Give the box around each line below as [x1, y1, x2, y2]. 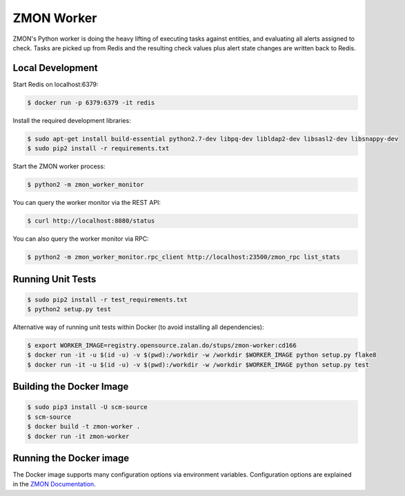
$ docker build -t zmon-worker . [27, 423, 141, 430]
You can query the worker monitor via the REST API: [12, 199, 161, 207]
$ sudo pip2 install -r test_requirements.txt [27, 295, 188, 304]
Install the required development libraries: [12, 116, 131, 124]
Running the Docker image [12, 453, 130, 464]
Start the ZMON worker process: [12, 162, 106, 170]
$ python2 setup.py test [27, 306, 112, 313]
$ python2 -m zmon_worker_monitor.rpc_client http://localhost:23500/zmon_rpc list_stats [27, 253, 341, 261]
